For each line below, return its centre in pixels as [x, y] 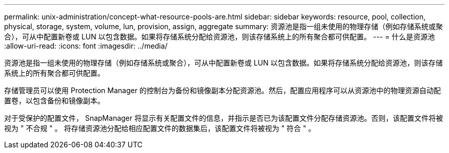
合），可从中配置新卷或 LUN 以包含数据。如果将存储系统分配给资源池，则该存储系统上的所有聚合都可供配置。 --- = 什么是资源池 [220, 37]
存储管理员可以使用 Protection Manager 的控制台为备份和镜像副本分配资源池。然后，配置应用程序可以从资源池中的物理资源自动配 [223, 90]
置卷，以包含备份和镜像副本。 [54, 101]
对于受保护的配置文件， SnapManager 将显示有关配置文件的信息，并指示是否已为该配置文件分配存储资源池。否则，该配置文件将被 [224, 118]
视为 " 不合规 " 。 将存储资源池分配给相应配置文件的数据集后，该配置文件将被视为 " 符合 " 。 [160, 128]
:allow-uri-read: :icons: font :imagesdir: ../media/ [86, 46]
